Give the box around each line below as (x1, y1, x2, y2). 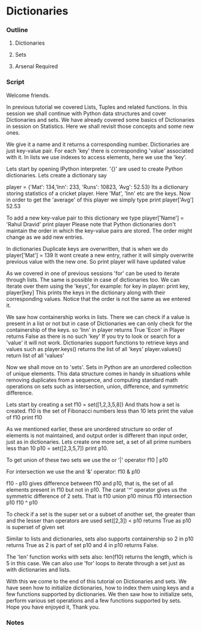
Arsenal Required (14, 63, 58, 70)
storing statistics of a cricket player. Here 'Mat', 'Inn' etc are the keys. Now (6, 189, 191, 197)
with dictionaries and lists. (6, 566, 71, 573)
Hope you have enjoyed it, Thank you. (6, 603, 100, 610)
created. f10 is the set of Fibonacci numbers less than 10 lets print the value (6, 407, 194, 414)
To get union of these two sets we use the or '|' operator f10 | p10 (6, 456, 169, 463)
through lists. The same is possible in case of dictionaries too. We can (6, 276, 180, 283)
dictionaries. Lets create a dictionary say (6, 171, 107, 179)
